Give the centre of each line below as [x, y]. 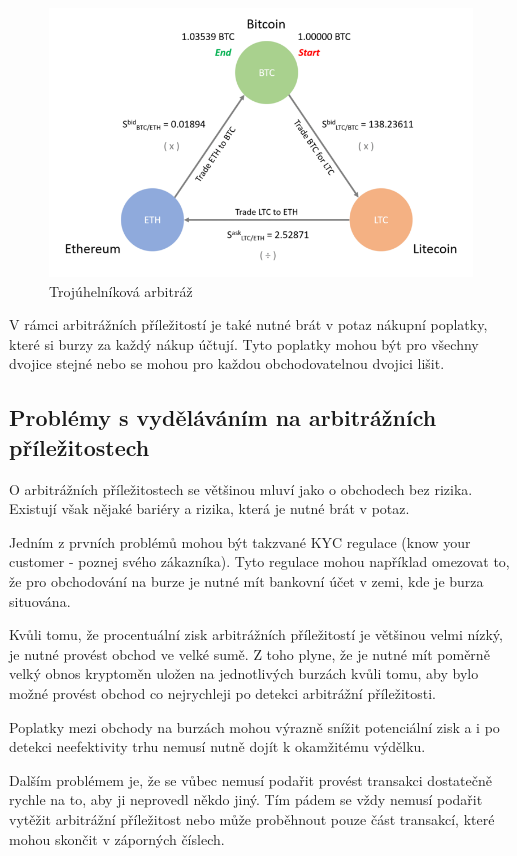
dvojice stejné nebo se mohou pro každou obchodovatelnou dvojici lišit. [227, 363]
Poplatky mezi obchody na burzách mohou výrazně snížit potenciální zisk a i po [254, 726]
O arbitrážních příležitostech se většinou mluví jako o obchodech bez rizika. [241, 488]
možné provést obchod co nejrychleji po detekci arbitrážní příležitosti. [222, 693]
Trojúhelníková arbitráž [121, 290]
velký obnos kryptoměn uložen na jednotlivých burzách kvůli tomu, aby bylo [244, 673]
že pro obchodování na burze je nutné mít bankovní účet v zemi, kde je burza [246, 581]
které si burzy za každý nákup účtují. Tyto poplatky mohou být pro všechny [244, 343]
